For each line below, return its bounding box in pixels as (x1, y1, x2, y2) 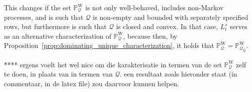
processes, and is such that (4, 12, 83, 22)
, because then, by (123, 31, 177, 41)
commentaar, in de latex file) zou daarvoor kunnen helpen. (4, 78, 179, 89)
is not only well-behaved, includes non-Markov (85, 2, 224, 12)
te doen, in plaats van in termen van (4, 69, 113, 79)
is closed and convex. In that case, (116, 21, 218, 31)
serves (230, 21, 248, 31)
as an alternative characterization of (4, 31, 112, 41)
